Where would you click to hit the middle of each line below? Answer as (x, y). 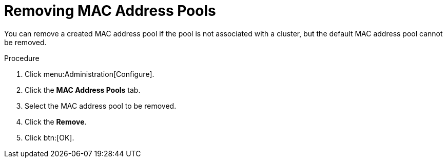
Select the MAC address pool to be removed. (101, 106)
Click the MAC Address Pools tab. (83, 90)
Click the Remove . (56, 121)
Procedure (22, 58)
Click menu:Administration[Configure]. (90, 74)
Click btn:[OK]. (50, 137)
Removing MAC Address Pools (110, 11)
